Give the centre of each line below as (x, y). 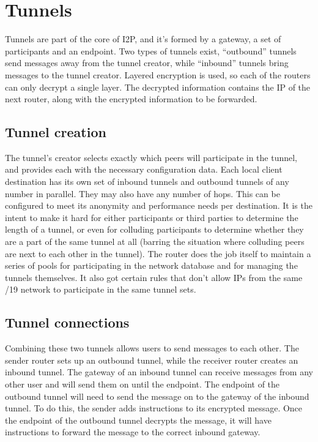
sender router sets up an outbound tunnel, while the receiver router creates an (152, 360)
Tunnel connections (67, 322)
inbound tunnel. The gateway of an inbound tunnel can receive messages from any (159, 372)
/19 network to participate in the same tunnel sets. (101, 289)
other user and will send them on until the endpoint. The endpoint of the (142, 384)
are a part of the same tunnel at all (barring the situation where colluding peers (155, 242)
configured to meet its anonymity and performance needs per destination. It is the (159, 205)
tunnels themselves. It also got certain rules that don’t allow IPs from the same (154, 277)
